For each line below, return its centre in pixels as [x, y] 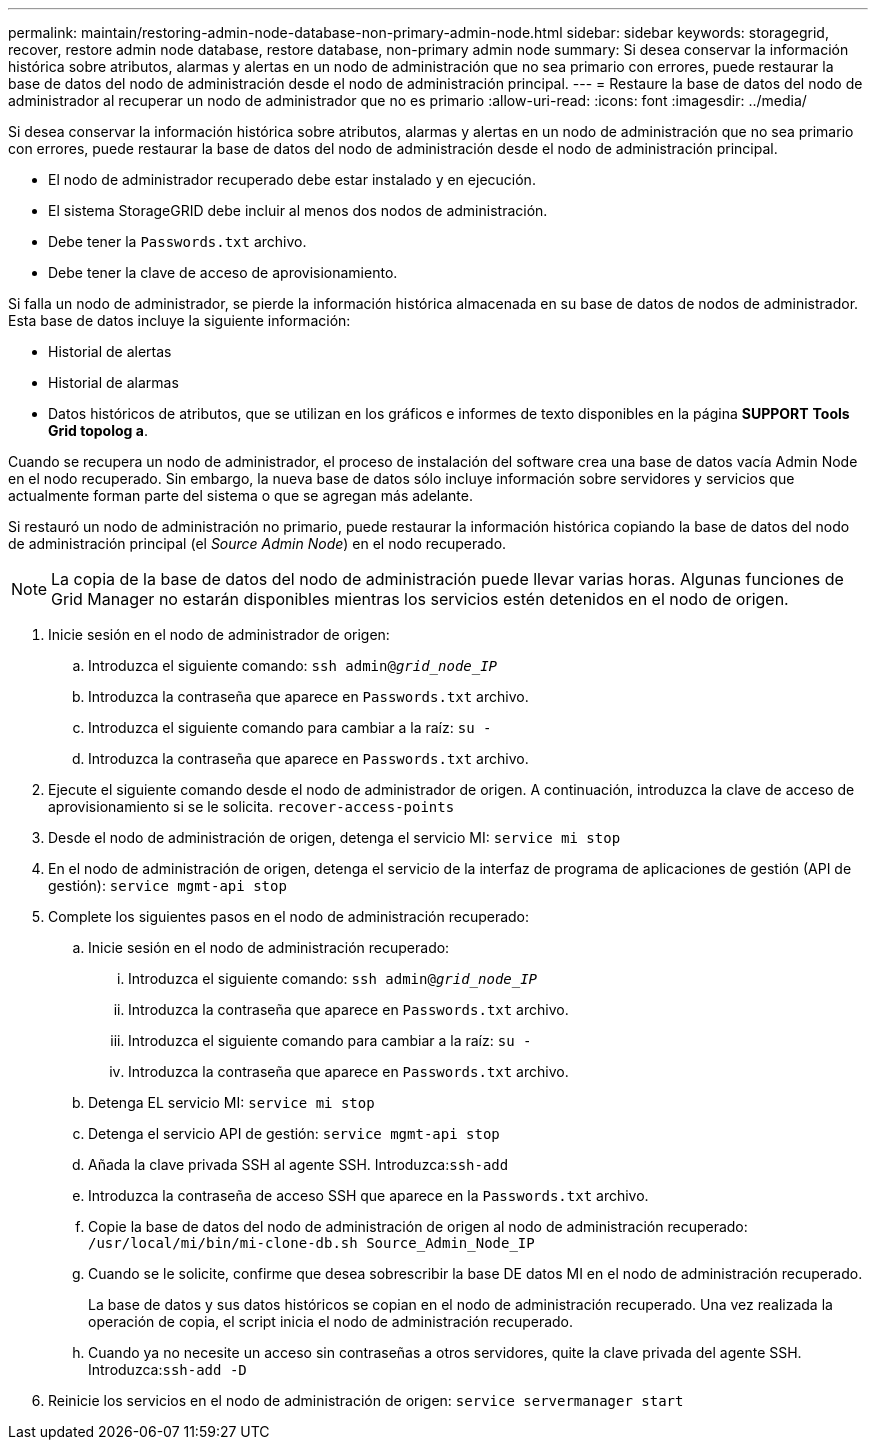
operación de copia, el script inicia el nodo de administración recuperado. [331, 1321]
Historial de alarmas [113, 382]
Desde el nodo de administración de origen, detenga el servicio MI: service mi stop [334, 837]
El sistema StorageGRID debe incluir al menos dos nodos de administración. [298, 210]
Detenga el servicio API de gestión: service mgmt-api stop [294, 1133]
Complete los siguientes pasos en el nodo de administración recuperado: [289, 916]
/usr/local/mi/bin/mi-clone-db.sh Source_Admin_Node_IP [311, 1243]
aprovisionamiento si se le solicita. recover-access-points [251, 806]
